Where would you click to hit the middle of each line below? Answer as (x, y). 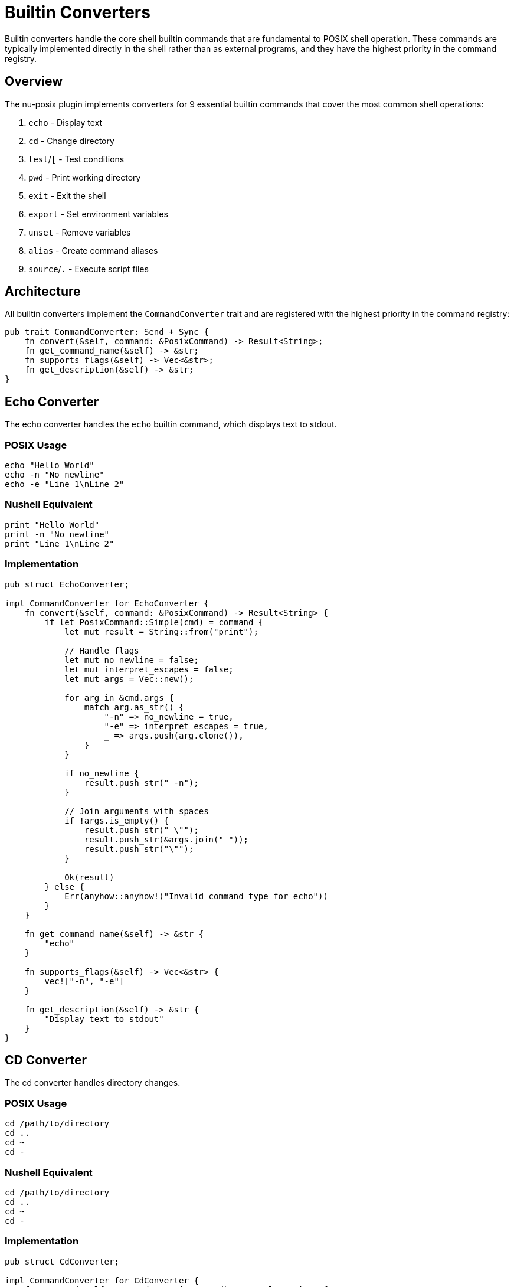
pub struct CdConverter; (62, 1261)
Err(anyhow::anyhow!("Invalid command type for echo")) (196, 896)
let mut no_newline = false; (132, 660)
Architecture (43, 292)
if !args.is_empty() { (117, 820)
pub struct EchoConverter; (67, 584)
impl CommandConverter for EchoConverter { (107, 603)
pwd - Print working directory (85, 177)
